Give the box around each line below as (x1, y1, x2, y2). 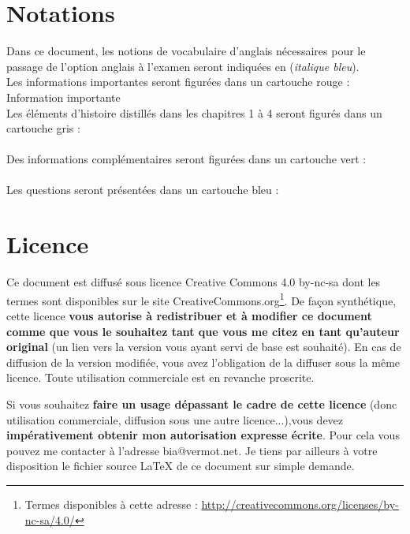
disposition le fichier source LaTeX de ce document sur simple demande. (6, 457, 355, 474)
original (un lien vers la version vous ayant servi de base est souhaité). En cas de (6, 338, 401, 355)
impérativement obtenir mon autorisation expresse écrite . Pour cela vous (6, 427, 400, 443)
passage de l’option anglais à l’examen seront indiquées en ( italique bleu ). (6, 58, 360, 74)
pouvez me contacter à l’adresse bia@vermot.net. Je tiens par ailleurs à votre (6, 442, 378, 458)
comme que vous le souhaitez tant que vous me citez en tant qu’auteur (6, 323, 400, 339)
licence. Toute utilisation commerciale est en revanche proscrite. (6, 369, 315, 386)
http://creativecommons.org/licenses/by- (201, 495, 399, 512)
